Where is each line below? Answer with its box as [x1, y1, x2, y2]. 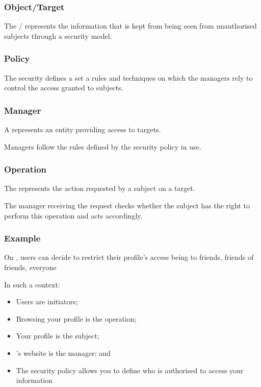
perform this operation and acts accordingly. [4, 210, 143, 221]
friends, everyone [4, 262, 57, 273]
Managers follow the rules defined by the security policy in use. [4, 141, 201, 152]
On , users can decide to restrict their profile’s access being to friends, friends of [4, 252, 254, 262]
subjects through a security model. [4, 30, 112, 41]
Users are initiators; [16, 296, 78, 307]
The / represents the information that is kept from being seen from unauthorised [4, 20, 257, 31]
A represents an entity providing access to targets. [4, 124, 161, 135]
